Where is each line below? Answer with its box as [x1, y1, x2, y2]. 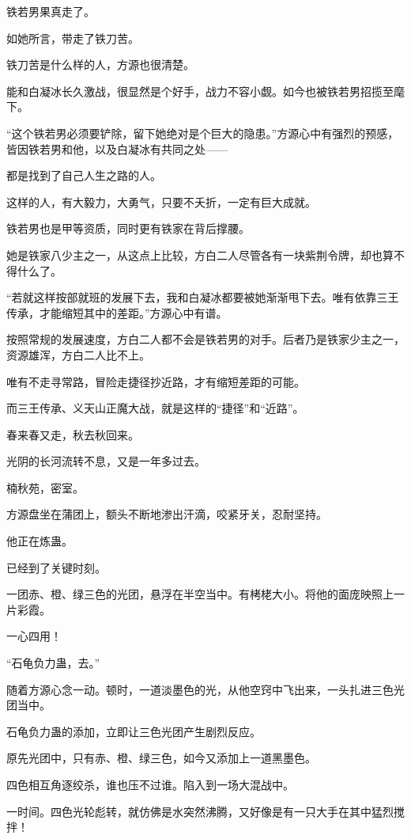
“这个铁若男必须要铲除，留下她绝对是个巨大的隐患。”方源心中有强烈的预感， [6, 124, 399, 141]
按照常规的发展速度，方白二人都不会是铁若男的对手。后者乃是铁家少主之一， [6, 331, 405, 347]
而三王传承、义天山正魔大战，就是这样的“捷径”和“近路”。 [6, 400, 304, 416]
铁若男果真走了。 [6, 3, 95, 19]
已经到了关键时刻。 [6, 559, 106, 575]
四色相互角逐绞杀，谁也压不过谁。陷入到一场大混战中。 [6, 776, 294, 792]
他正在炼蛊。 [6, 533, 73, 549]
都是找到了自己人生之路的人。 [6, 167, 161, 184]
